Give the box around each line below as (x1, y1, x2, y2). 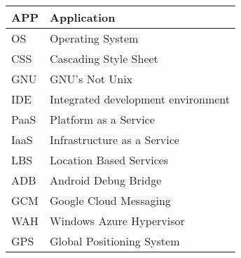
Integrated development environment (50, 91, 230, 107)
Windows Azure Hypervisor (50, 213, 185, 229)
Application (50, 9, 116, 25)
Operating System (50, 30, 139, 46)
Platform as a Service (50, 111, 155, 127)
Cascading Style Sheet (50, 50, 158, 66)
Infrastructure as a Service (50, 131, 179, 148)
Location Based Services (50, 152, 169, 168)
